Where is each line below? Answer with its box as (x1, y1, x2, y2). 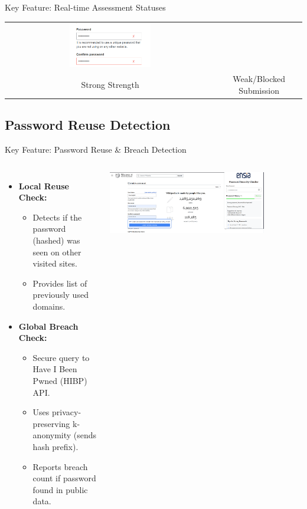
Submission (239, 84, 279, 96)
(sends (73, 429, 97, 441)
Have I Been (32, 363, 77, 375)
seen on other (32, 245, 81, 258)
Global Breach (18, 320, 79, 332)
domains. (32, 300, 66, 313)
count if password (32, 472, 96, 484)
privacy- (52, 406, 81, 418)
